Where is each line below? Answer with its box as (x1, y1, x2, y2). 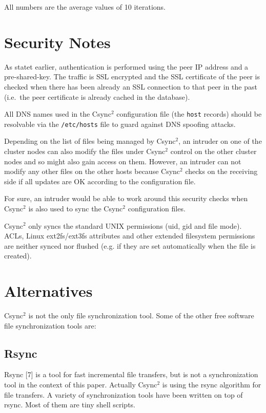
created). (4, 250, 32, 261)
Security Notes (4, 31, 111, 52)
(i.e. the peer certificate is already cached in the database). (4, 91, 190, 102)
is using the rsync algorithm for (162, 379, 261, 390)
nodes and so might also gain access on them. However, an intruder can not (4, 156, 241, 166)
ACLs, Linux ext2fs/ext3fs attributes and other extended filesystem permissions (4, 230, 255, 241)
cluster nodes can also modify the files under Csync (4, 146, 166, 156)
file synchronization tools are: (4, 320, 96, 331)
